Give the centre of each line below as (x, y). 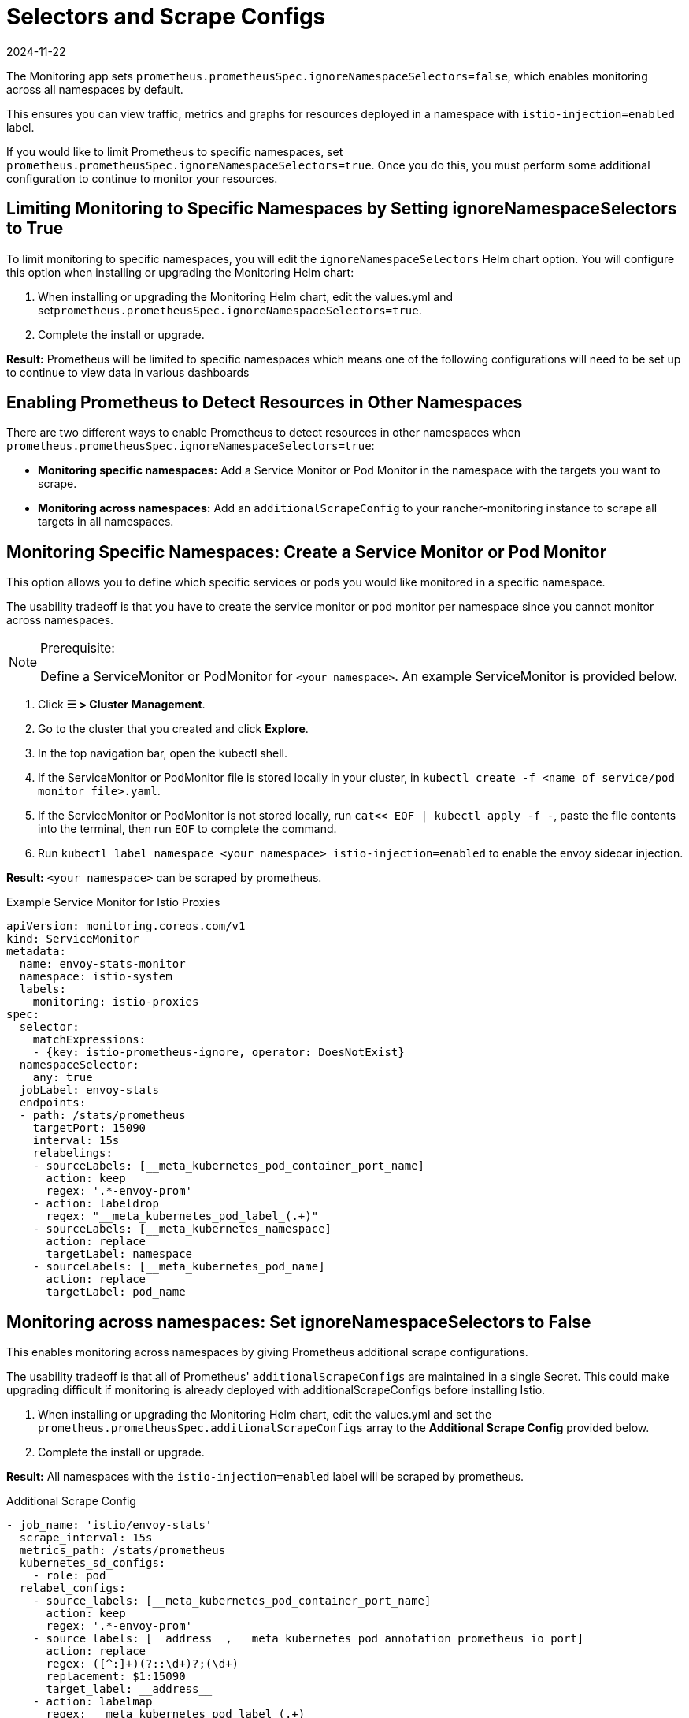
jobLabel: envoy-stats (89, 1090)
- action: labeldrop (96, 1204)
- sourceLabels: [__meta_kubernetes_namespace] (182, 1229)
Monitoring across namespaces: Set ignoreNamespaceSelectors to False (299, 1322)
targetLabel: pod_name (116, 1292)
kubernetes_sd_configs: (93, 1563)
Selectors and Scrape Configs (166, 17)
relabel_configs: (72, 1588)
